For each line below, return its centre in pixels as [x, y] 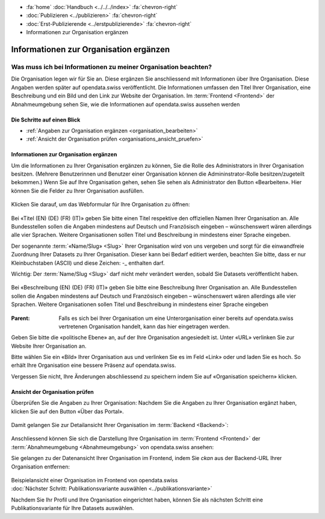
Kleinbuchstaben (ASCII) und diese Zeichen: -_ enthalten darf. [88, 263]
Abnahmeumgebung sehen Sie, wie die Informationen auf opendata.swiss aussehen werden [125, 104]
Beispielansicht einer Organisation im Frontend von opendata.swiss [94, 480]
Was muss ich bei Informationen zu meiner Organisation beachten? [111, 67]
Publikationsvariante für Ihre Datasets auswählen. [73, 508]
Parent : [20, 318]
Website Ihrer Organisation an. [49, 346]
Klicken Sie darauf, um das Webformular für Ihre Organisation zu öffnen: [101, 204]
